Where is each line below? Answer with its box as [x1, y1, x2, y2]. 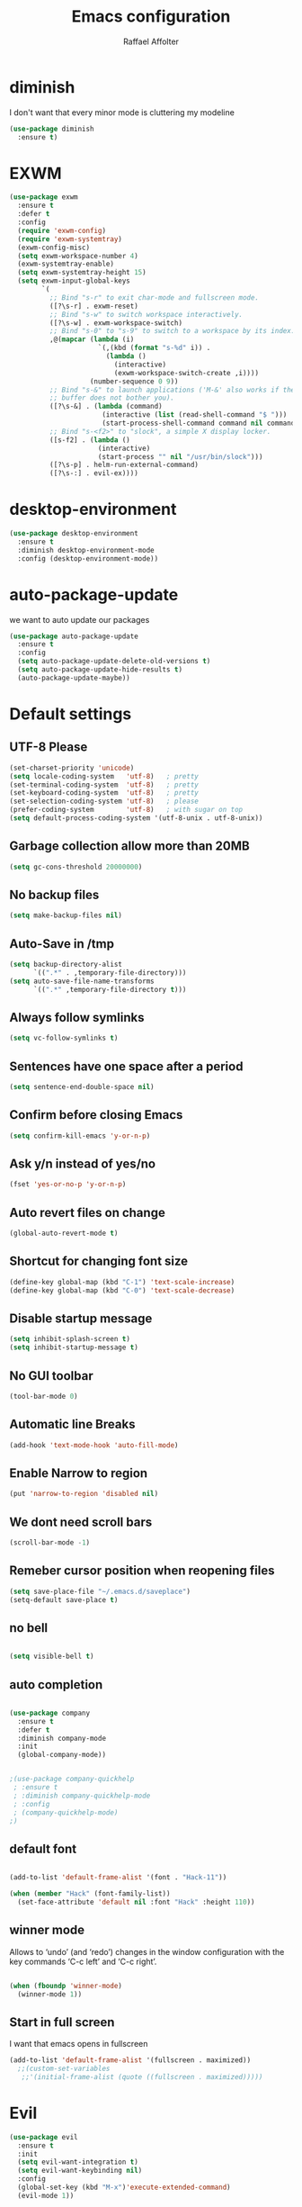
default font [9, 1841, 77, 1856]
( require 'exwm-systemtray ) [17, 234, 123, 244]
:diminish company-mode [17, 1734, 106, 1743]
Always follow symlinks [9, 1010, 145, 1025]
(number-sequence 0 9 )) [89, 376, 179, 386]
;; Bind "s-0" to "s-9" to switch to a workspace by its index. [49, 327, 296, 336]
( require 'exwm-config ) [17, 226, 106, 235]
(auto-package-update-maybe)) [17, 673, 130, 682]
